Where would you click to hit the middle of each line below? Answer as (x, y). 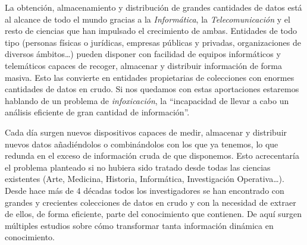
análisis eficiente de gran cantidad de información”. (97, 112)
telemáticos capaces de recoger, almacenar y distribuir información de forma (143, 65)
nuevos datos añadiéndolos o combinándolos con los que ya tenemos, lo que (142, 144)
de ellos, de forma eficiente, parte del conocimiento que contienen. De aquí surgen (153, 214)
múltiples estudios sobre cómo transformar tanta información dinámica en (139, 225)
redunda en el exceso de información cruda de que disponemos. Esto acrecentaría (152, 156)
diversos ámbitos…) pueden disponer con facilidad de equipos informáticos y (143, 54)
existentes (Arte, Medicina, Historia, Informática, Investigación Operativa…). (145, 179)
